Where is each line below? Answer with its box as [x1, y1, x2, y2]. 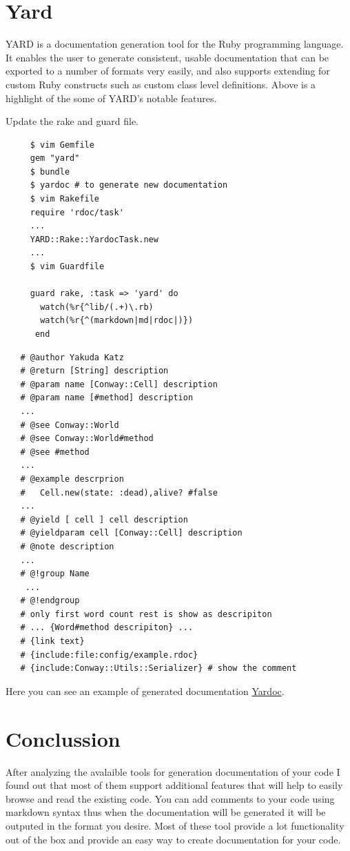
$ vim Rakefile [30, 194, 100, 204]
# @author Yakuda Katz [20, 352, 124, 362]
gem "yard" [30, 153, 80, 164]
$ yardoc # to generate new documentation [30, 180, 228, 190]
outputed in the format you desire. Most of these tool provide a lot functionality [6, 818, 344, 832]
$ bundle [30, 166, 70, 177]
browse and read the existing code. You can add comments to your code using [6, 791, 335, 805]
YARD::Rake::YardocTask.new [30, 234, 158, 244]
